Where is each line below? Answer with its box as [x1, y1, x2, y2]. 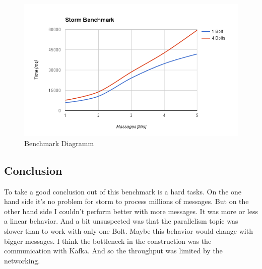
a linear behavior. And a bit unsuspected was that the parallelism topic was [4, 216, 238, 226]
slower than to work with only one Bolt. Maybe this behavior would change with [4, 225, 253, 236]
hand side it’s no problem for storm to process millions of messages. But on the [4, 196, 249, 207]
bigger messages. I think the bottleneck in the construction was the [4, 235, 212, 246]
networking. [4, 255, 40, 265]
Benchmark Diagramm [24, 138, 94, 148]
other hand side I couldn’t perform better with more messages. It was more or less [4, 206, 258, 216]
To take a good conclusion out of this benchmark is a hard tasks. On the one [4, 186, 242, 196]
